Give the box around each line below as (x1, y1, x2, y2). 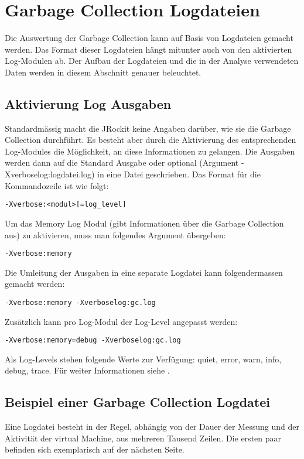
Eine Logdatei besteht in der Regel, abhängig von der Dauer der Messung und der (5, 420, 299, 433)
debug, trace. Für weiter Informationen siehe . (5, 364, 170, 376)
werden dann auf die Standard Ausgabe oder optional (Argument (5, 156, 239, 169)
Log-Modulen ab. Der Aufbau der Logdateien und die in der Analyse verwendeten (5, 54, 299, 67)
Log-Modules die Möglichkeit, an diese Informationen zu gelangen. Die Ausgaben (5, 145, 295, 157)
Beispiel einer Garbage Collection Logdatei (5, 393, 271, 411)
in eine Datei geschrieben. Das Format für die (97, 168, 261, 180)
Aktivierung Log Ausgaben (5, 94, 172, 112)
